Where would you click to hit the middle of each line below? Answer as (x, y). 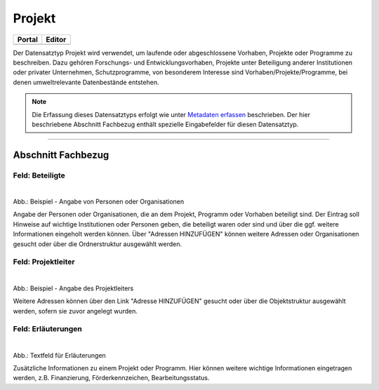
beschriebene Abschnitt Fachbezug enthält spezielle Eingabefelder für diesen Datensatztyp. (165, 124)
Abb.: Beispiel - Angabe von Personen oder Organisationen (99, 202)
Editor (56, 39)
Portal (28, 39)
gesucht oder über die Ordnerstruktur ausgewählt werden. (98, 244)
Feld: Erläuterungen (47, 329)
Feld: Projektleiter (44, 262)
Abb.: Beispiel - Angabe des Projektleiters (73, 288)
